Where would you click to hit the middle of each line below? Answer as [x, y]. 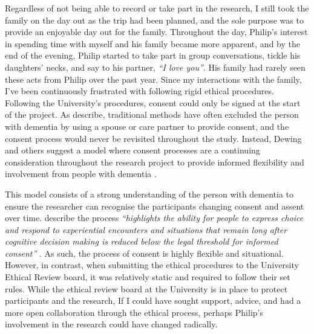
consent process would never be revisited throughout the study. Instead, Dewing [153, 138]
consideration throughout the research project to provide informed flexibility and [155, 162]
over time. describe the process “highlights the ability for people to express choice [154, 218]
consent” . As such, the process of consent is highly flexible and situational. [144, 253]
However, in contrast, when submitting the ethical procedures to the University [152, 265]
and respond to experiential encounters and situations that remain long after [146, 229]
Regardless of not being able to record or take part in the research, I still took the [157, 8]
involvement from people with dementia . [81, 174]
